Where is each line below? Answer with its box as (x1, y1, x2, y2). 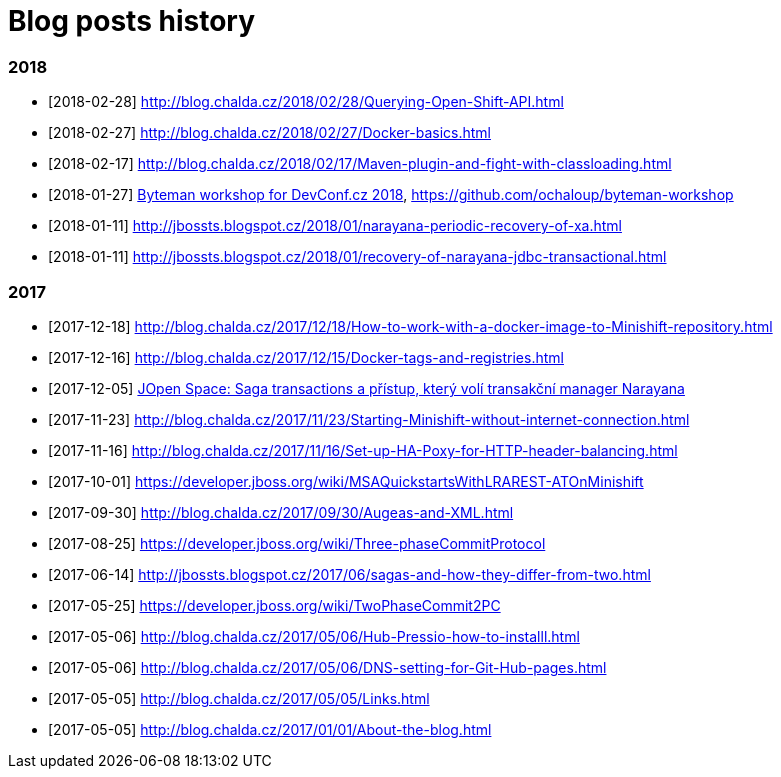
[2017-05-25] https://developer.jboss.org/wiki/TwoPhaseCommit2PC (48, 596, 501, 614)
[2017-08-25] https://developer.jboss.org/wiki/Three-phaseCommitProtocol (48, 534, 546, 552)
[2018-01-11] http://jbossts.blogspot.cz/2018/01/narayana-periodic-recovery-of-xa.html (48, 217, 622, 235)
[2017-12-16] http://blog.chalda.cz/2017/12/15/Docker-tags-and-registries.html (48, 348, 564, 366)
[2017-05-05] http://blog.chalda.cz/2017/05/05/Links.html (48, 689, 430, 707)
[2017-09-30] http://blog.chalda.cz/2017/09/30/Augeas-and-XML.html (48, 503, 514, 521)
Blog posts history (8, 4, 256, 38)
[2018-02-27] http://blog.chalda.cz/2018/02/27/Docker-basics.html (48, 124, 491, 142)
